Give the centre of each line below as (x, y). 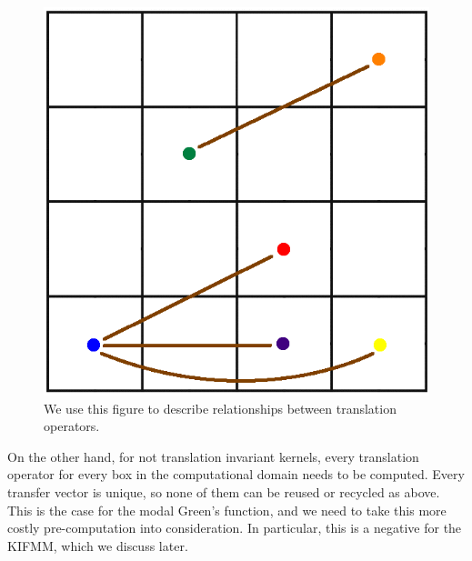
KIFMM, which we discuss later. (98, 545)
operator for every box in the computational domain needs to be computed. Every (236, 474)
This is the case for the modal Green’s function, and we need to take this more (227, 510)
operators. (72, 426)
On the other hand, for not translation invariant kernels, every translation (213, 456)
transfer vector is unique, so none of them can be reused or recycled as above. (224, 491)
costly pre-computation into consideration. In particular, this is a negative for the (235, 528)
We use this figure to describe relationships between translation (220, 408)
